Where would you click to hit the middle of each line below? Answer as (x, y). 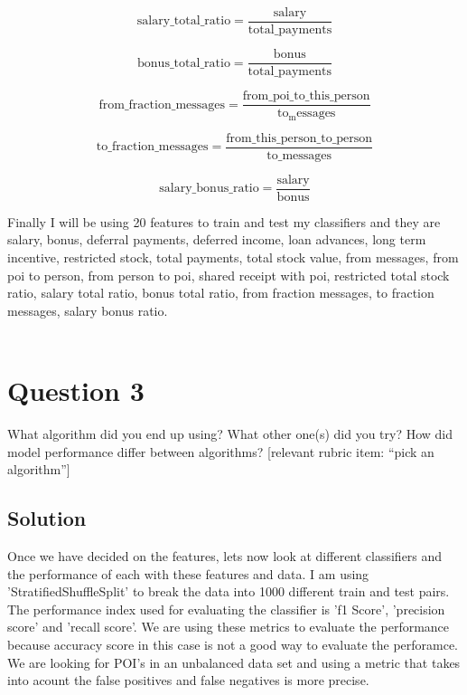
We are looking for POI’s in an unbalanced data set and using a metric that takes (234, 662)
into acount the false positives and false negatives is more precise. (188, 680)
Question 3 (76, 390)
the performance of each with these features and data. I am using (188, 573)
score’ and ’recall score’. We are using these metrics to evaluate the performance (229, 627)
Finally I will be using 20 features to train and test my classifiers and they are (224, 221)
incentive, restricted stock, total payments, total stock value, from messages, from (233, 257)
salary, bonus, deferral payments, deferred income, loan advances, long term (217, 239)
